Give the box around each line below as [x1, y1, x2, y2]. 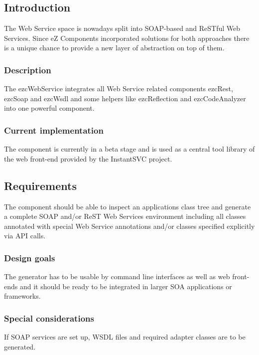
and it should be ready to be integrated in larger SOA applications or [19, 281, 232, 291]
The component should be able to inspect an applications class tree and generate [4, 201, 251, 211]
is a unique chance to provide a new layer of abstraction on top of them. [4, 42, 225, 53]
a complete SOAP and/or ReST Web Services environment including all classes [4, 211, 246, 221]
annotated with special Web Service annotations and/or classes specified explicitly [4, 220, 255, 231]
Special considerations [4, 312, 94, 324]
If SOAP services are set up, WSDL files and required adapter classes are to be [4, 332, 246, 342]
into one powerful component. [4, 103, 95, 113]
